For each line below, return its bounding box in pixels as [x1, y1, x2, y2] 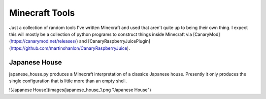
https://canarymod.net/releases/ [10, 38, 77, 44]
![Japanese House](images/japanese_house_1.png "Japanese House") [9, 87, 151, 93]
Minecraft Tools [9, 7, 75, 18]
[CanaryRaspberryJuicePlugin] [88, 38, 150, 44]
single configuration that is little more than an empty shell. [9, 78, 127, 84]
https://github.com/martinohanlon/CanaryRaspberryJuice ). [10, 45, 130, 51]
